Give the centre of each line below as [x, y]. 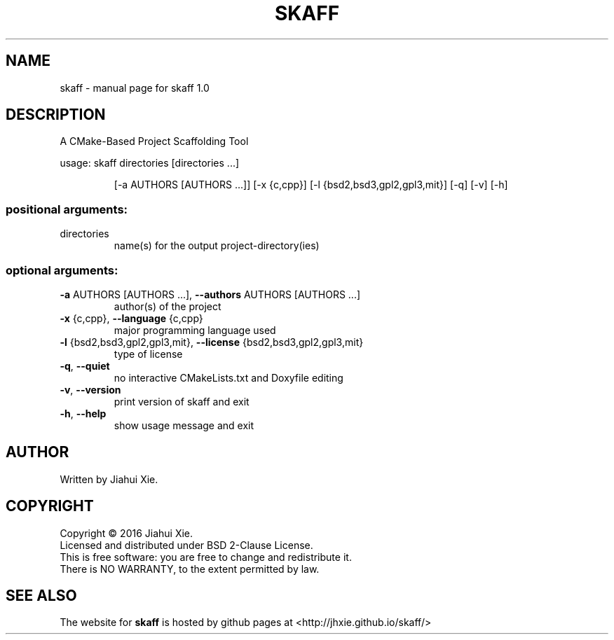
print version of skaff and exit [182, 401]
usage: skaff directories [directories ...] [150, 163]
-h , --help [83, 413]
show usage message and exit [184, 425]
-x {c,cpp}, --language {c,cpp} [131, 318]
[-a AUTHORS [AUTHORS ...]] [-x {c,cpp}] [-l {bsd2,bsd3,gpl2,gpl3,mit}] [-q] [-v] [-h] [311, 185]
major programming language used [195, 330]
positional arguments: [67, 209]
